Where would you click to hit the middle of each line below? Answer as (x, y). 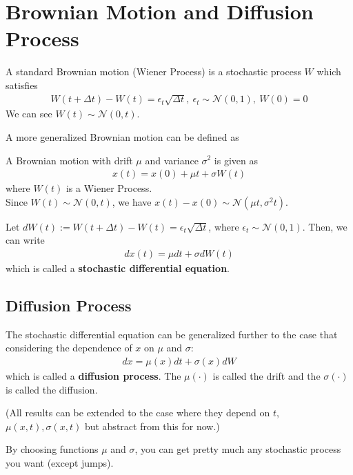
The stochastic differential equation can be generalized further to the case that (172, 334)
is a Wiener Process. (109, 188)
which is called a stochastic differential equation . (118, 268)
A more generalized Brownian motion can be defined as (122, 136)
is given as (236, 160)
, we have (132, 201)
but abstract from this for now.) (152, 426)
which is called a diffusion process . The (93, 375)
